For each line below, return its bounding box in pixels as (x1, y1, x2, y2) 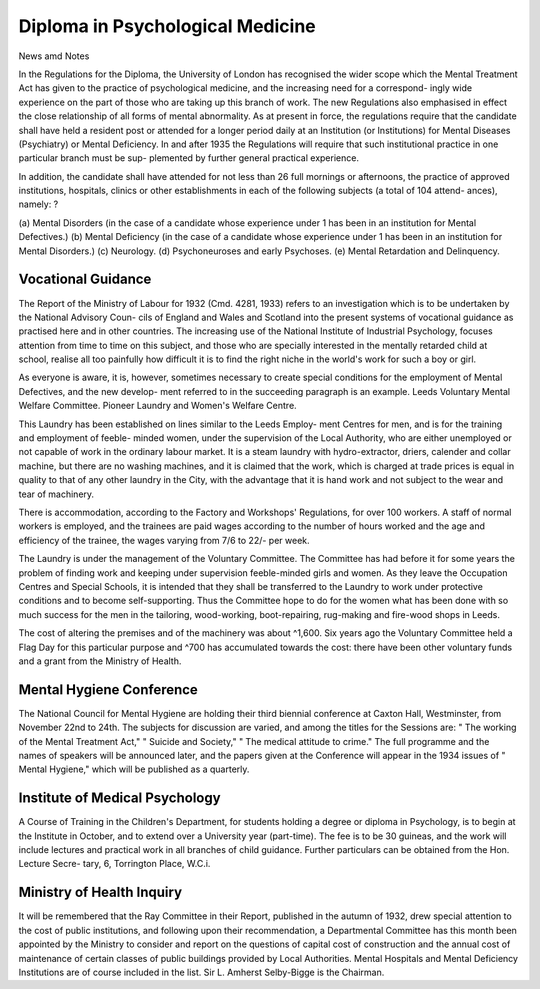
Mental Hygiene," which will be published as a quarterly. (18, 763, 250, 775)
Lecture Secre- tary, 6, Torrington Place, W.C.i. (18, 858, 211, 870)
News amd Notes (18, 50, 90, 62)
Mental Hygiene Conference (18, 681, 199, 698)
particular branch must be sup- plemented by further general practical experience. (18, 152, 360, 164)
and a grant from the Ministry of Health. (18, 655, 182, 667)
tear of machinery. (18, 488, 95, 500)
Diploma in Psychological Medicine (18, 15, 317, 37)
